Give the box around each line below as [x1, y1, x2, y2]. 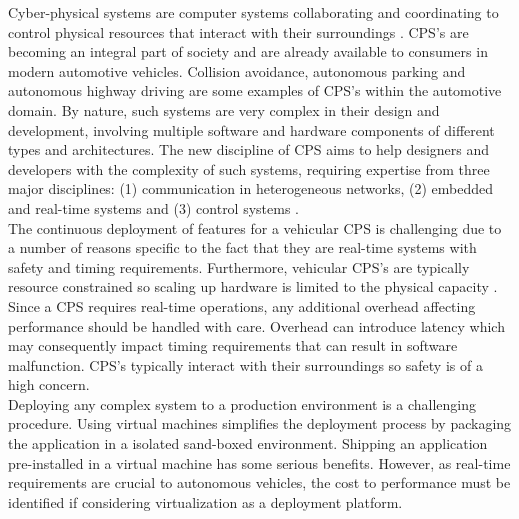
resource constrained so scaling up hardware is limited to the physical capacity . [8, 276, 498, 297]
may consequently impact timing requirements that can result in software [8, 335, 458, 356]
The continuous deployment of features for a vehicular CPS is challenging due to [8, 217, 502, 238]
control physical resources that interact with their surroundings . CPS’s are [8, 21, 469, 42]
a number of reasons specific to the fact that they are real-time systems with [8, 237, 477, 258]
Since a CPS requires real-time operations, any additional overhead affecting [8, 295, 476, 316]
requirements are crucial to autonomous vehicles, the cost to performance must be [8, 472, 511, 493]
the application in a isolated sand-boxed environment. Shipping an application [8, 433, 488, 454]
